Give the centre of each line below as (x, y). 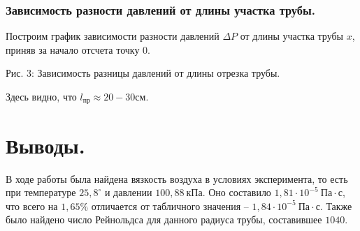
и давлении (128, 192)
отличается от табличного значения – (170, 206)
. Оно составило (237, 192)
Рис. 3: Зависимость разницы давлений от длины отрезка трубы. (143, 73)
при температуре (41, 192)
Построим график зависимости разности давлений (113, 36)
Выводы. (45, 145)
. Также (336, 206)
